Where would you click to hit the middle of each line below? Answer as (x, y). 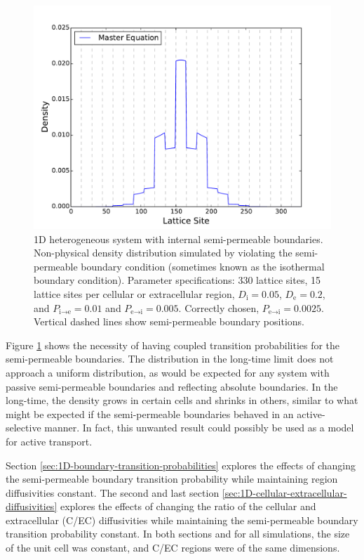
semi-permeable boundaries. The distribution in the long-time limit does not (170, 359)
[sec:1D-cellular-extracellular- (284, 492)
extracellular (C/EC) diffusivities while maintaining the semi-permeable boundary (182, 520)
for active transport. (49, 441)
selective (23, 428)
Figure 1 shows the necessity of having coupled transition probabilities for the (173, 345)
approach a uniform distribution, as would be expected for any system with (168, 372)
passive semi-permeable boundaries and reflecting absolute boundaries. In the (172, 386)
